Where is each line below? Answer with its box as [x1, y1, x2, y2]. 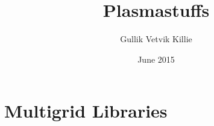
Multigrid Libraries [4, 98, 168, 123]
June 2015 [137, 52, 175, 65]
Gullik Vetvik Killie [120, 33, 192, 45]
